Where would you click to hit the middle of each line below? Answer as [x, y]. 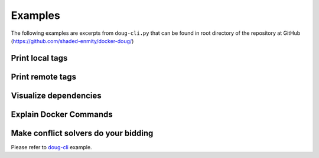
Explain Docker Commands [62, 114]
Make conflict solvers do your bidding [82, 133]
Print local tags [39, 58]
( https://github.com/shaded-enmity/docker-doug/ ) [72, 41]
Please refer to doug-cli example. [51, 147]
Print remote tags [44, 77]
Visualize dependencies [56, 95]
